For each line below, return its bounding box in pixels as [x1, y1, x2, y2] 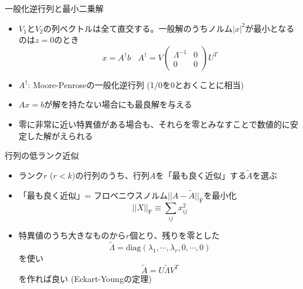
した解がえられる [26, 129, 93, 142]
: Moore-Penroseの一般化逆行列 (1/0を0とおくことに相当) [28, 78, 244, 90]
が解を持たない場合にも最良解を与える [44, 98, 192, 110]
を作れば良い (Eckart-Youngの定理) [18, 272, 152, 284]
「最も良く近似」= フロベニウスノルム [18, 189, 168, 201]
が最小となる [245, 22, 295, 34]
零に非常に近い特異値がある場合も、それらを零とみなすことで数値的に [18, 117, 290, 130]
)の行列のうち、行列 [72, 169, 149, 181]
